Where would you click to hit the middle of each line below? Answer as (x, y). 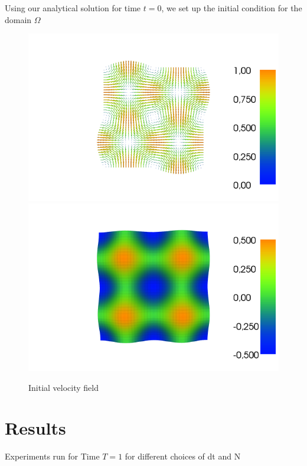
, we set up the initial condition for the (232, 8)
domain (18, 19)
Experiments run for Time (52, 456)
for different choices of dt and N (183, 456)
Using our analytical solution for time (73, 8)
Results (35, 428)
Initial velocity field (64, 387)
